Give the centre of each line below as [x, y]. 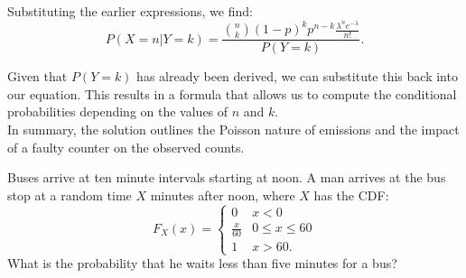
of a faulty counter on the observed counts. [126, 147]
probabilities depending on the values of [118, 111]
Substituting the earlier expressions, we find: [130, 11]
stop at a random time [70, 195]
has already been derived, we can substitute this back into [297, 76]
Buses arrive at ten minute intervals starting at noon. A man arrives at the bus [227, 177]
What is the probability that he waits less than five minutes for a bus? [202, 263]
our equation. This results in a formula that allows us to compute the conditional [232, 93]
